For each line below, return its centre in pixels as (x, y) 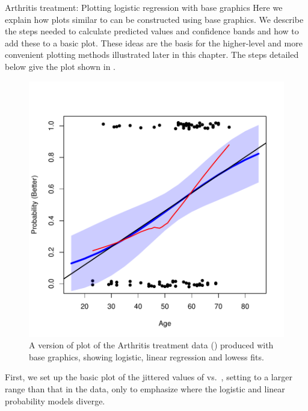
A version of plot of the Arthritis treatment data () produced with (151, 345)
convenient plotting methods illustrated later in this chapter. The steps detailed (152, 55)
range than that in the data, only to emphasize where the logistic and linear (145, 388)
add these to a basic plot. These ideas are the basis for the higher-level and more (154, 42)
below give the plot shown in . (60, 66)
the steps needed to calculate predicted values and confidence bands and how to (152, 31)
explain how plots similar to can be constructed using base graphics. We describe (154, 19)
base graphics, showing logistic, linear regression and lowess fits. (146, 356)
